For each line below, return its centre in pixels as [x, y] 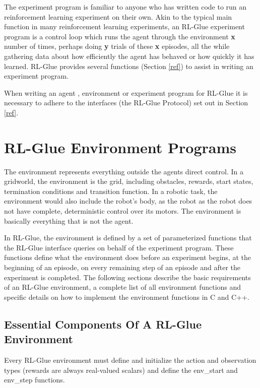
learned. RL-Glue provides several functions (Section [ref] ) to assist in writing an [129, 66]
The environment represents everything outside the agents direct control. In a [124, 171]
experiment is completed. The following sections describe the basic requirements [127, 277]
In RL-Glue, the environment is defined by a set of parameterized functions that [128, 238]
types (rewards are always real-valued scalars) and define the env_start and [121, 370]
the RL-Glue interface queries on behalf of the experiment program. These [119, 247]
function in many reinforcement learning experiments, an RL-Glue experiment [124, 26]
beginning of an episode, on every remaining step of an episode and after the [122, 267]
